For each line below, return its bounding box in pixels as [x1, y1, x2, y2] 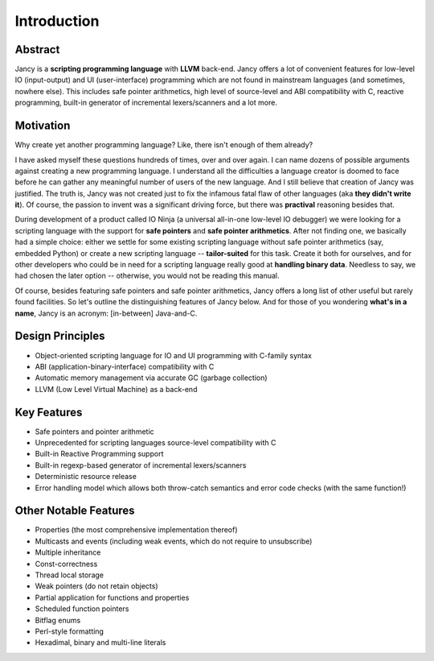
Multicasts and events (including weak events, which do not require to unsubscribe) [35, 536, 313, 546]
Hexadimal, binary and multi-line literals [35, 638, 166, 647]
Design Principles [14, 329, 105, 343]
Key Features [14, 405, 83, 419]
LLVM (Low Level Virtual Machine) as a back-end [35, 384, 198, 394]
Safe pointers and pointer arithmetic [35, 427, 154, 436]
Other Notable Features [14, 504, 136, 518]
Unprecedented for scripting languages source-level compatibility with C [35, 437, 276, 447]
